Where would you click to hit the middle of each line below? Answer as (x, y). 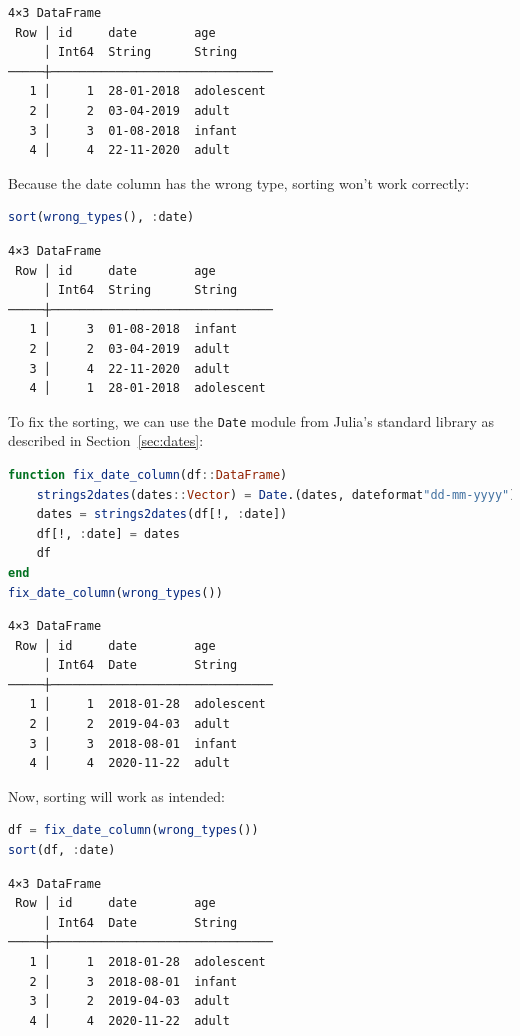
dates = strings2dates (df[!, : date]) (162, 514)
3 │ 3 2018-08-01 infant (133, 743)
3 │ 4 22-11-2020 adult (129, 368)
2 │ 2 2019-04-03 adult (129, 724)
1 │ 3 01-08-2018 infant (133, 329)
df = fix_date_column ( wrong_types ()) (133, 830)
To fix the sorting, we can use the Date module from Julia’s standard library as (251, 420)
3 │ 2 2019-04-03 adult (129, 1001)
